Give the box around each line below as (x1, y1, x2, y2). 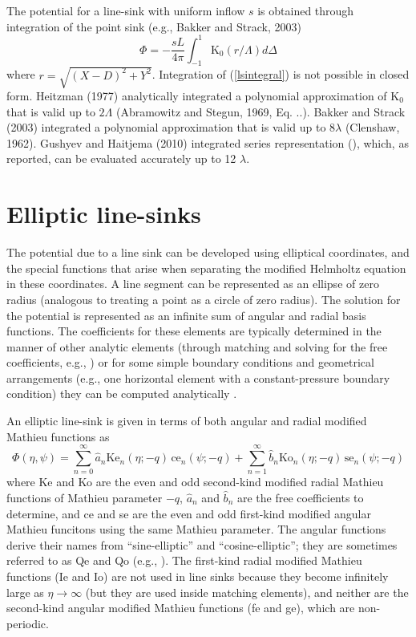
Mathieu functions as (6, 428, 110, 444)
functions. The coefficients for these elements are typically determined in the (6, 323, 382, 339)
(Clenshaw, (345, 119, 400, 136)
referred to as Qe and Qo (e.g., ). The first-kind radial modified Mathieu (6, 552, 362, 569)
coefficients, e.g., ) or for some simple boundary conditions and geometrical (6, 354, 374, 371)
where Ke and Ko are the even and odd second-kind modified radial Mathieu (6, 473, 384, 490)
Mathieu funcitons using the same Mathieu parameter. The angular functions (6, 521, 386, 538)
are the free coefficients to (236, 489, 364, 505)
